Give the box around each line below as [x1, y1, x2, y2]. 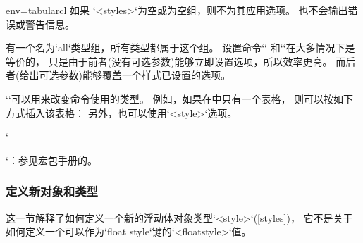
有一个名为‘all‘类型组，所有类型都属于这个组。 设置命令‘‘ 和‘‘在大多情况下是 [6, 40, 355, 55]
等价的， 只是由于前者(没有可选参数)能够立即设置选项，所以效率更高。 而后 [6, 54, 356, 68]
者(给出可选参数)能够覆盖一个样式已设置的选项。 [6, 68, 230, 82]
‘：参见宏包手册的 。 [6, 152, 97, 167]
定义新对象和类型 [6, 182, 98, 200]
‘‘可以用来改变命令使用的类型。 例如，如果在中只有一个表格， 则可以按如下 [6, 91, 354, 106]
